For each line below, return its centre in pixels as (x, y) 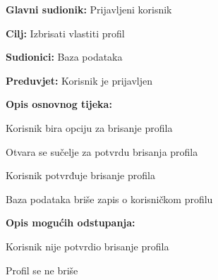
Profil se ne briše (42, 270)
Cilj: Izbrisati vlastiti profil (65, 33)
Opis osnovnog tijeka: (59, 104)
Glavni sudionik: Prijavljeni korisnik (89, 9)
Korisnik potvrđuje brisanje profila (80, 175)
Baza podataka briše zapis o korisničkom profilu (109, 199)
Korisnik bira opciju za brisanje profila (89, 127)
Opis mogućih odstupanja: (71, 223)
